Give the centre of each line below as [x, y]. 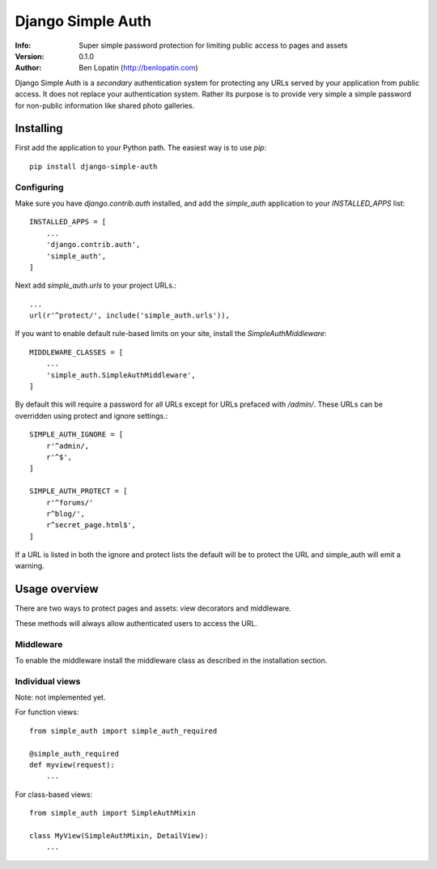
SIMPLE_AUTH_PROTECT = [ [78, 491]
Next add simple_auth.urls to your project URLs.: [96, 285]
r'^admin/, [68, 446]
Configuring [39, 187]
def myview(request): [72, 765]
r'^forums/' [70, 503]
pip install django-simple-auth [93, 166]
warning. [30, 566]
